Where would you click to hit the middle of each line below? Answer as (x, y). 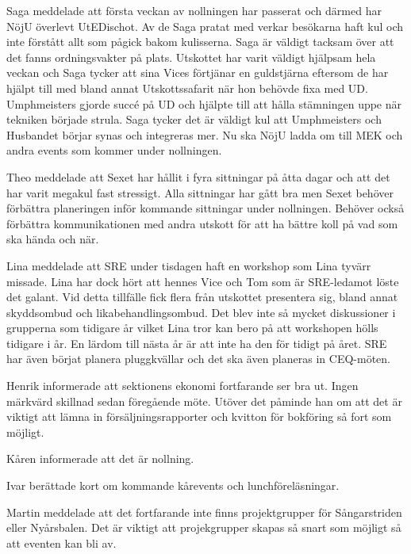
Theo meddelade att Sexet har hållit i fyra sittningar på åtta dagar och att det (198, 176)
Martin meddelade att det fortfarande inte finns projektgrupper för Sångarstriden (204, 512)
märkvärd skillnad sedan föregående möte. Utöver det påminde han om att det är (204, 401)
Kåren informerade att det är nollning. (100, 458)
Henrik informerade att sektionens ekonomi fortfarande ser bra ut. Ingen (182, 386)
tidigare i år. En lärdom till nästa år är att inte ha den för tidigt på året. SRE (197, 343)
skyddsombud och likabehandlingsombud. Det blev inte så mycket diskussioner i (201, 312)
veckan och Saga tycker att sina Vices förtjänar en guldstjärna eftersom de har (198, 73)
